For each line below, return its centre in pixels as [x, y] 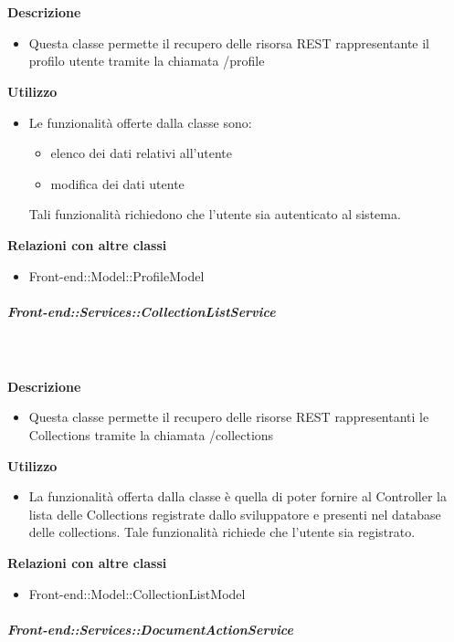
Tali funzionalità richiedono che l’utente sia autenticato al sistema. [215, 214]
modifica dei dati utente [117, 183]
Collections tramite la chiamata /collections [151, 435]
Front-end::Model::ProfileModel [116, 275]
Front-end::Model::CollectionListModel [137, 593]
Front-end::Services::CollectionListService [142, 311]
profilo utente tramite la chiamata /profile [147, 61]
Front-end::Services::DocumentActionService [150, 629]
